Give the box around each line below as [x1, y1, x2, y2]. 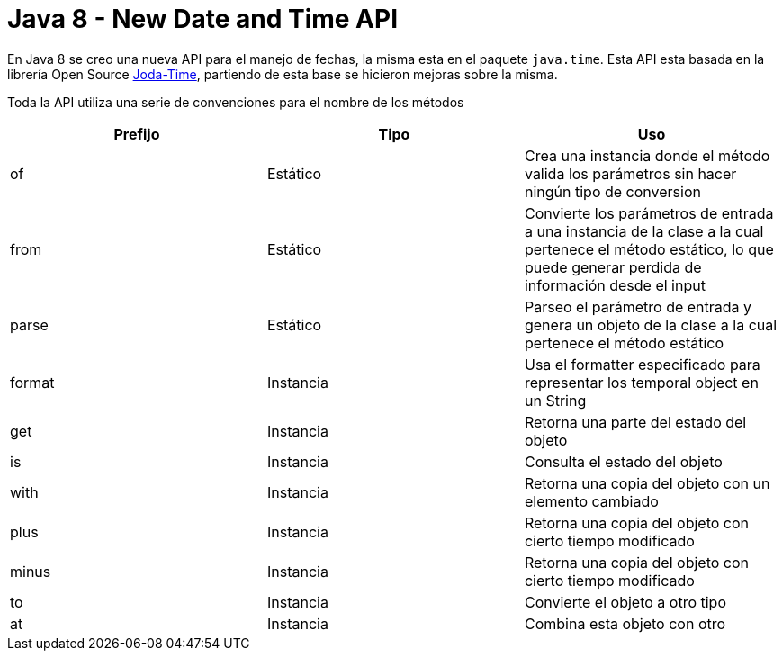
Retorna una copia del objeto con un [524, 473, 770, 492]
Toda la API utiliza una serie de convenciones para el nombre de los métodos [7, 94, 464, 110]
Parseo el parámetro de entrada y [524, 297, 752, 316]
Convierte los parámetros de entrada [524, 203, 774, 222]
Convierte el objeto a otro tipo [524, 592, 726, 611]
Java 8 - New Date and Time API [7, 4, 398, 34]
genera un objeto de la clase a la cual [524, 315, 778, 334]
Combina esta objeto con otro [524, 614, 726, 633]
